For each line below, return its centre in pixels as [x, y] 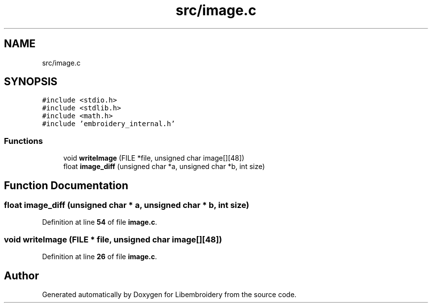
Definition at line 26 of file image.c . [100, 257]
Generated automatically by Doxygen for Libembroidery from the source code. [169, 294]
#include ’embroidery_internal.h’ [109, 124]
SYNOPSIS [31, 82]
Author [21, 275]
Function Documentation [66, 185]
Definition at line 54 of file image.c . [100, 222]
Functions [23, 141]
